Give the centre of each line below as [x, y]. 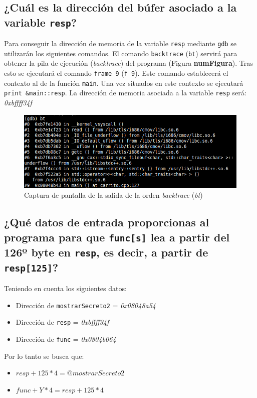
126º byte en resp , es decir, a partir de [106, 252]
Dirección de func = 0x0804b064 [66, 339]
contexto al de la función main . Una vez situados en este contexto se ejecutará [124, 83]
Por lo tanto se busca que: [44, 356]
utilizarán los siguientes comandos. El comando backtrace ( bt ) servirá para [121, 53]
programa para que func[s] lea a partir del [117, 237]
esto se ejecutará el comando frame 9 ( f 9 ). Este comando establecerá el [116, 73]
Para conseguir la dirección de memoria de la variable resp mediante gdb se [120, 43]
